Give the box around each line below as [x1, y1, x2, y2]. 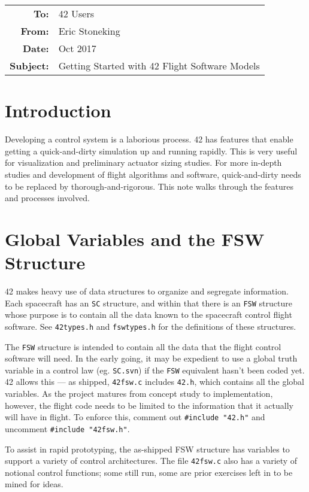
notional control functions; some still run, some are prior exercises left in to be [5, 466, 293, 478]
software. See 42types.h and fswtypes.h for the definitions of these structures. [5, 320, 296, 332]
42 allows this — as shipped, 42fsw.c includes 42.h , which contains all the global [5, 375, 305, 388]
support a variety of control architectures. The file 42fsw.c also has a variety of [5, 454, 298, 467]
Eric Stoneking [58, 24, 120, 38]
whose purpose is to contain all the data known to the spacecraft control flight [5, 308, 292, 321]
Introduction [5, 98, 111, 123]
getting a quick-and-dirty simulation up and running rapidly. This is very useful [5, 144, 298, 157]
